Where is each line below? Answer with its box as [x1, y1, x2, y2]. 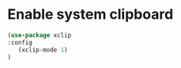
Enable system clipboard [7, 5, 174, 23]
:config [7, 38, 33, 46]
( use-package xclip [7, 31, 72, 39]
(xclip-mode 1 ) [17, 45, 68, 54]
